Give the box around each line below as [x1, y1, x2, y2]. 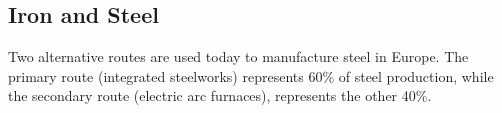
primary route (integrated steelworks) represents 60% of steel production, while [8, 65, 494, 86]
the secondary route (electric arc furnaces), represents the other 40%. [8, 85, 432, 106]
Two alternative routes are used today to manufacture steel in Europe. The [8, 46, 469, 67]
